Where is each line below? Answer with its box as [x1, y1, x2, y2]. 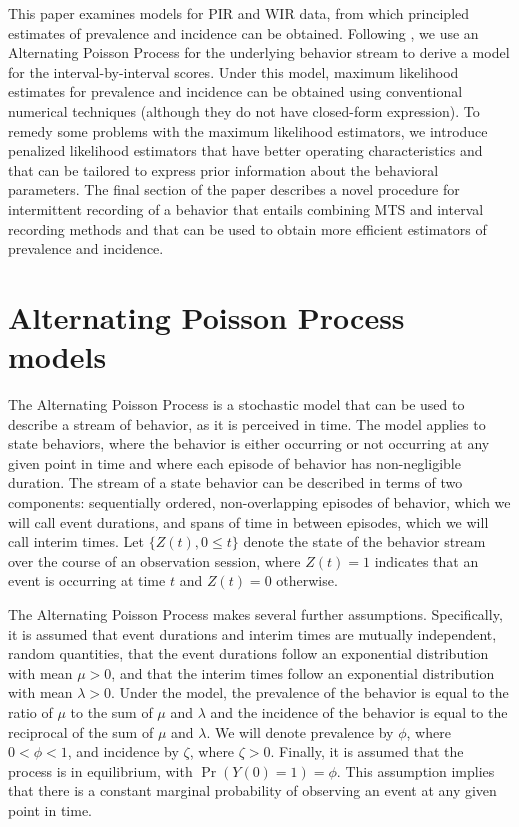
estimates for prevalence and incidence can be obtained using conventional [8, 81, 463, 102]
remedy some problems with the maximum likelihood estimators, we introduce [8, 120, 488, 141]
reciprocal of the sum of [8, 721, 154, 742]
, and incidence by [67, 741, 179, 762]
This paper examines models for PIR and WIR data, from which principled [8, 3, 470, 23]
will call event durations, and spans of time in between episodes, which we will [8, 511, 489, 532]
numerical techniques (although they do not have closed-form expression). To [8, 100, 480, 121]
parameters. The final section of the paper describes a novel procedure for [8, 179, 460, 200]
